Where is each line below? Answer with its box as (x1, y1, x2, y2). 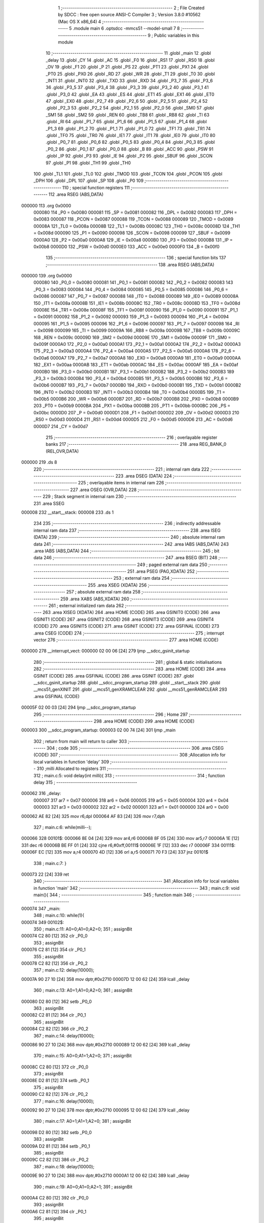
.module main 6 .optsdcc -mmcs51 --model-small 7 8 (72, 25, 180, 31)
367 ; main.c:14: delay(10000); (33, 1033, 95, 1039)
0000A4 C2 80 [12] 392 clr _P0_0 (21, 1195, 89, 1200)
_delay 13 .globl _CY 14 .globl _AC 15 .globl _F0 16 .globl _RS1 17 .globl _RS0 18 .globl (45, 57, 215, 63)
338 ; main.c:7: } (33, 860, 67, 866)
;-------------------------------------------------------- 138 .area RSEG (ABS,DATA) (45, 262, 215, 268)
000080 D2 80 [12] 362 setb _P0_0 (21, 998, 92, 1004)
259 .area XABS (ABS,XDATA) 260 (60, 596, 130, 602)
